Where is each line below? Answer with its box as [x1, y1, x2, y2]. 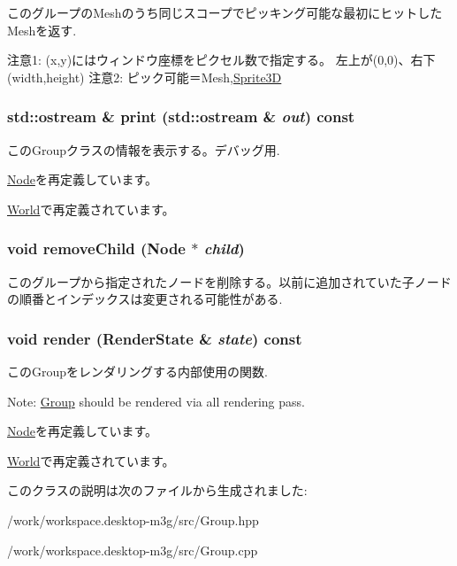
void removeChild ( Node [7, 237, 186, 260]
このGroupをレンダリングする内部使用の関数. [7, 362, 268, 380]
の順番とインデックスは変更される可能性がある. [7, 290, 283, 308]
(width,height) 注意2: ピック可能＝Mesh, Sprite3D [7, 67, 282, 86]
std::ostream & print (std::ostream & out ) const [7, 105, 355, 128]
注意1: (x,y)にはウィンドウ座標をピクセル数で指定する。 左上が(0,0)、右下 [7, 50, 436, 69]
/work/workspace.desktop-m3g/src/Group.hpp [7, 510, 259, 529]
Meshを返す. [7, 20, 77, 39]
